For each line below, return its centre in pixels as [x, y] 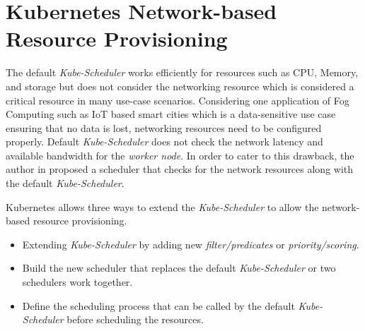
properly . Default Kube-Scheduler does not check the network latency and [164, 142]
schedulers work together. [77, 282]
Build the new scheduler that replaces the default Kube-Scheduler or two [179, 268]
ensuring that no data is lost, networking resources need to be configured [164, 127]
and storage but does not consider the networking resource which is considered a [180, 86]
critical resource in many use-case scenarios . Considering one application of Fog [178, 100]
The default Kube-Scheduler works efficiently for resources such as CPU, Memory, [182, 72]
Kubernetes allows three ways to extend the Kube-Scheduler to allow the [162, 206]
